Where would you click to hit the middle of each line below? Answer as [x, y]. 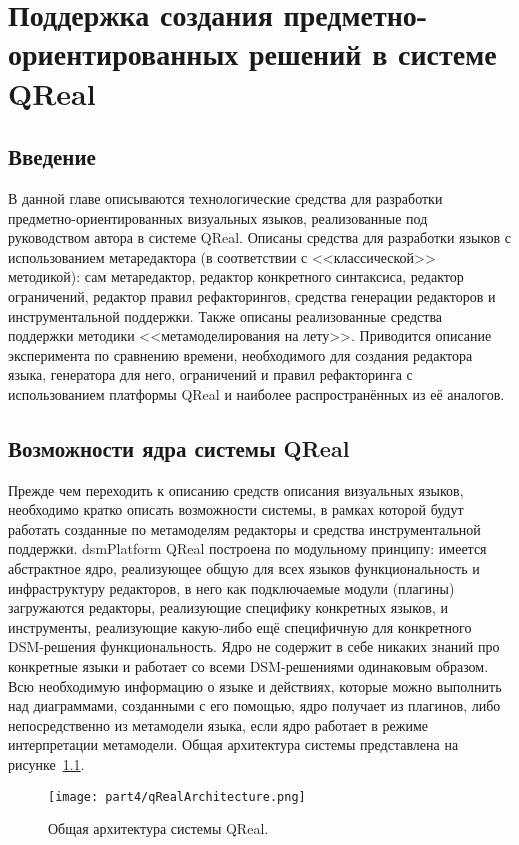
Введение [52, 156]
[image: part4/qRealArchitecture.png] [177, 796]
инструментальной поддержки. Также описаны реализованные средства [225, 315]
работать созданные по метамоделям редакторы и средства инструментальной [244, 528]
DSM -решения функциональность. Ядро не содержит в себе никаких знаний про [254, 646]
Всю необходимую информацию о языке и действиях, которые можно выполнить [255, 685]
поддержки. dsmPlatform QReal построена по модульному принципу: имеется [247, 548]
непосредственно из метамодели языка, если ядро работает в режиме [218, 724]
